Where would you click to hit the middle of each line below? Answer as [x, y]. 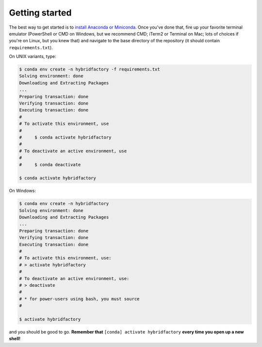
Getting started [40, 13]
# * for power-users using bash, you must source [79, 299]
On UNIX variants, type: [33, 56]
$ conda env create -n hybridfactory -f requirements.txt [90, 69]
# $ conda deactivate [50, 165]
